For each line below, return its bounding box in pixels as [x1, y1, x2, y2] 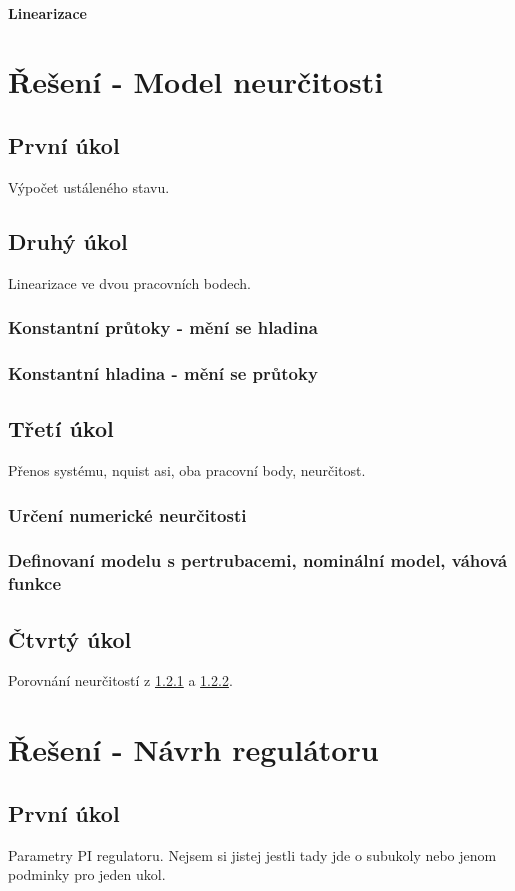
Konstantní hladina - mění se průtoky [8, 360, 318, 385]
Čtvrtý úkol [8, 623, 132, 654]
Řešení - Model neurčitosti [8, 61, 384, 102]
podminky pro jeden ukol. [8, 864, 166, 885]
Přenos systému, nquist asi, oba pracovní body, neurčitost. [8, 460, 366, 481]
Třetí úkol [8, 413, 114, 444]
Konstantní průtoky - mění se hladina [8, 315, 318, 340]
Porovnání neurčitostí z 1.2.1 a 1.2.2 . [8, 670, 233, 691]
